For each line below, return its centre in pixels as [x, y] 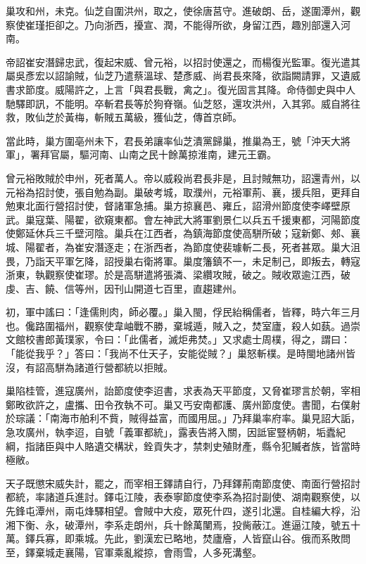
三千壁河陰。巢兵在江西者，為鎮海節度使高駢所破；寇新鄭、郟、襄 [207, 233]
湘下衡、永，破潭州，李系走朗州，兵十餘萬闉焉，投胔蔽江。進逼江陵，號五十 [183, 524]
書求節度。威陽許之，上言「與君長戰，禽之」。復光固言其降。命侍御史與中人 [181, 89]
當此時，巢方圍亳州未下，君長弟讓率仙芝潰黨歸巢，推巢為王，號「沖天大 [173, 140]
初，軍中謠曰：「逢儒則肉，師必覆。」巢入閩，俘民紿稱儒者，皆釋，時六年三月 [183, 312]
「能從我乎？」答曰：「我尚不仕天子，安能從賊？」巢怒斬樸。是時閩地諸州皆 [181, 353]
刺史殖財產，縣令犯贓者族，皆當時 [281, 446]
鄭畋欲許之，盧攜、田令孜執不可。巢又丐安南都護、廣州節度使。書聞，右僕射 [183, 404]
